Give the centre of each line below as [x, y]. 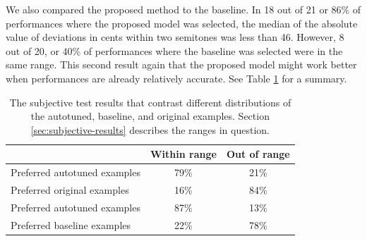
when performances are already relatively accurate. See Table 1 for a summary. [176, 78]
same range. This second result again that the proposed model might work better [181, 64]
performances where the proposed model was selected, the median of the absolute [182, 23]
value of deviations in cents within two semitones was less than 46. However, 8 [175, 37]
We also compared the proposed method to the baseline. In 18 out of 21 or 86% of [183, 9]
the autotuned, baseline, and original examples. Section [150, 116]
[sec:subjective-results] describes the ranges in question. [150, 129]
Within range [183, 154]
